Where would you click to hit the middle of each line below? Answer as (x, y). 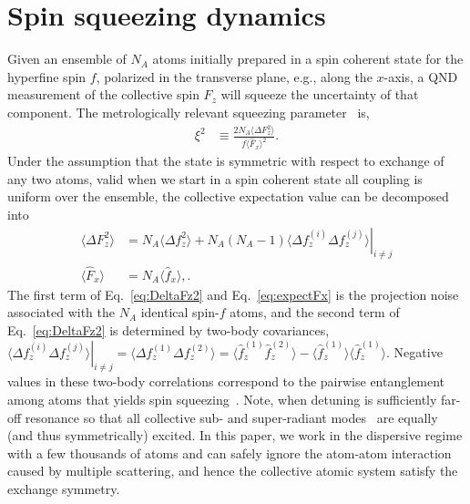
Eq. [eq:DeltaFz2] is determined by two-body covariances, (169, 329)
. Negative (414, 351)
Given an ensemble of (67, 59)
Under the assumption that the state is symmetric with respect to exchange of (226, 161)
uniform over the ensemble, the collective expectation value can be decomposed (228, 196)
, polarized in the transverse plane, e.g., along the (234, 76)
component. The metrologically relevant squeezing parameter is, (189, 112)
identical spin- (180, 312)
